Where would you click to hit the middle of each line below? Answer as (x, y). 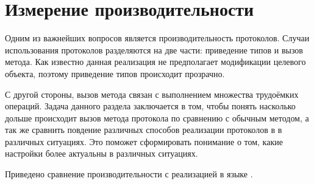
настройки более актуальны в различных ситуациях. (102, 153)
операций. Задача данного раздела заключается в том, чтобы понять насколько (150, 106)
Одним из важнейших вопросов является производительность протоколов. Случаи (157, 38)
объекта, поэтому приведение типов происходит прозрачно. (115, 73)
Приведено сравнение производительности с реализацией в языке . (129, 174)
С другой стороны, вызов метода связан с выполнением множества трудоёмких (152, 94)
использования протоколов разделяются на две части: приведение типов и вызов (154, 49)
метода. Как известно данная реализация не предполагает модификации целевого (155, 62)
